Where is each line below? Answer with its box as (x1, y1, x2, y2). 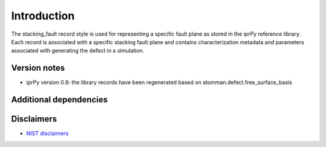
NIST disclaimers (26, 130, 69, 137)
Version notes (11, 63, 65, 73)
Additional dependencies (11, 94, 108, 105)
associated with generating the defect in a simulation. (11, 47, 144, 54)
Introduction (11, 9, 75, 22)
